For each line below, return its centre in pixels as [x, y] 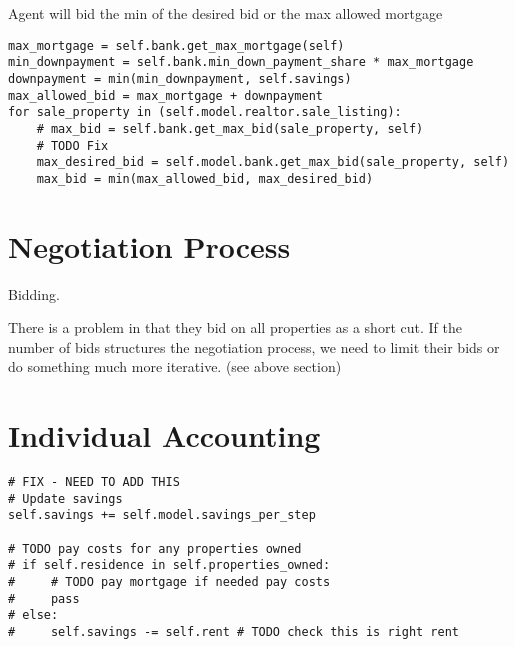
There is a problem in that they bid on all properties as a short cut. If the [235, 327]
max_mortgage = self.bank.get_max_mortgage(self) [176, 45]
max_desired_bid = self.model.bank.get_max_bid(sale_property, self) [273, 162]
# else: [33, 615]
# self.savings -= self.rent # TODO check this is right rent [234, 632]
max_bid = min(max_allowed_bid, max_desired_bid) [205, 178]
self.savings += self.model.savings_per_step [162, 515]
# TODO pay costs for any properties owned [155, 548]
